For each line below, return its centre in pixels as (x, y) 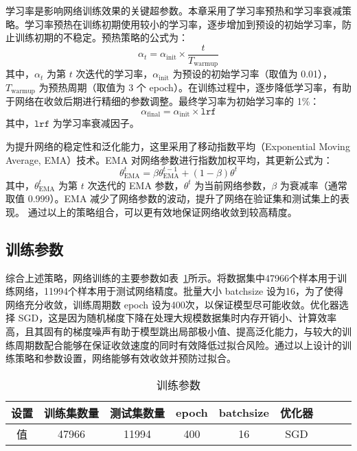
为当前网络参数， (233, 185)
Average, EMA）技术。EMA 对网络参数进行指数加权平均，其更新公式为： (169, 159)
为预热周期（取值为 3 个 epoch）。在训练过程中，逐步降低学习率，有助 (195, 87)
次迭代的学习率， (114, 74)
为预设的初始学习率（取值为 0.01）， (253, 74)
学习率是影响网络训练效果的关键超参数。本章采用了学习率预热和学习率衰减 (174, 10)
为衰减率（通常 (313, 185)
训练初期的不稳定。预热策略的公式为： (101, 37)
